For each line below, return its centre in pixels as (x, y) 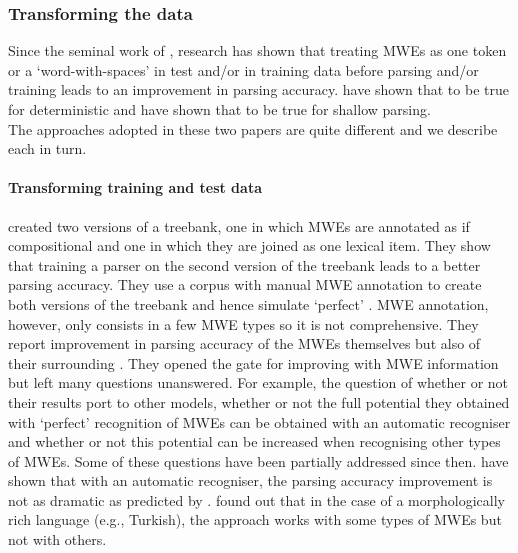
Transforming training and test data (135, 187)
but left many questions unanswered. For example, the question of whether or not (258, 382)
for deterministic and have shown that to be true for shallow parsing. (219, 109)
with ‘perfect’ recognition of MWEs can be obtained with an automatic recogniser (259, 421)
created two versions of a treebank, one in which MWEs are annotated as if (239, 225)
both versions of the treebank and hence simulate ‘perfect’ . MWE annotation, (248, 303)
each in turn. (47, 148)
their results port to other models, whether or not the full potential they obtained (259, 401)
